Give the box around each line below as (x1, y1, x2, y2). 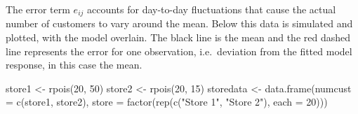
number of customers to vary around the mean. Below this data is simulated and (6, 16, 353, 31)
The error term (6, 2, 70, 16)
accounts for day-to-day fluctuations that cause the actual (87, 2, 336, 16)
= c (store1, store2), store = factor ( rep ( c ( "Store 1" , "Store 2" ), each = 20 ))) (6, 94, 328, 109)
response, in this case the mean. (6, 57, 142, 72)
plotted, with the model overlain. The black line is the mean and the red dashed (6, 30, 351, 45)
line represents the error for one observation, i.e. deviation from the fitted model (6, 43, 352, 58)
